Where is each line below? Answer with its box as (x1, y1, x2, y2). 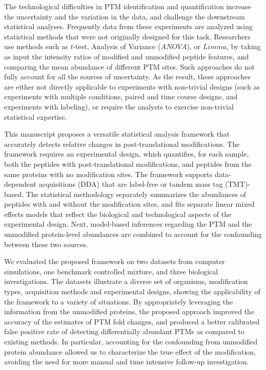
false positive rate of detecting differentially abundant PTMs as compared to (4, 326, 244, 337)
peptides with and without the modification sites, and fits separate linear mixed (4, 199, 255, 209)
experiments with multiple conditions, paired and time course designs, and (4, 91, 238, 102)
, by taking (227, 41, 261, 52)
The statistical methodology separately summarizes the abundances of (26, 188, 246, 199)
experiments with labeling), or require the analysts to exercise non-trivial (4, 101, 234, 112)
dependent (4, 179, 37, 189)
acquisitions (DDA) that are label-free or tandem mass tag (38, 179, 223, 189)
